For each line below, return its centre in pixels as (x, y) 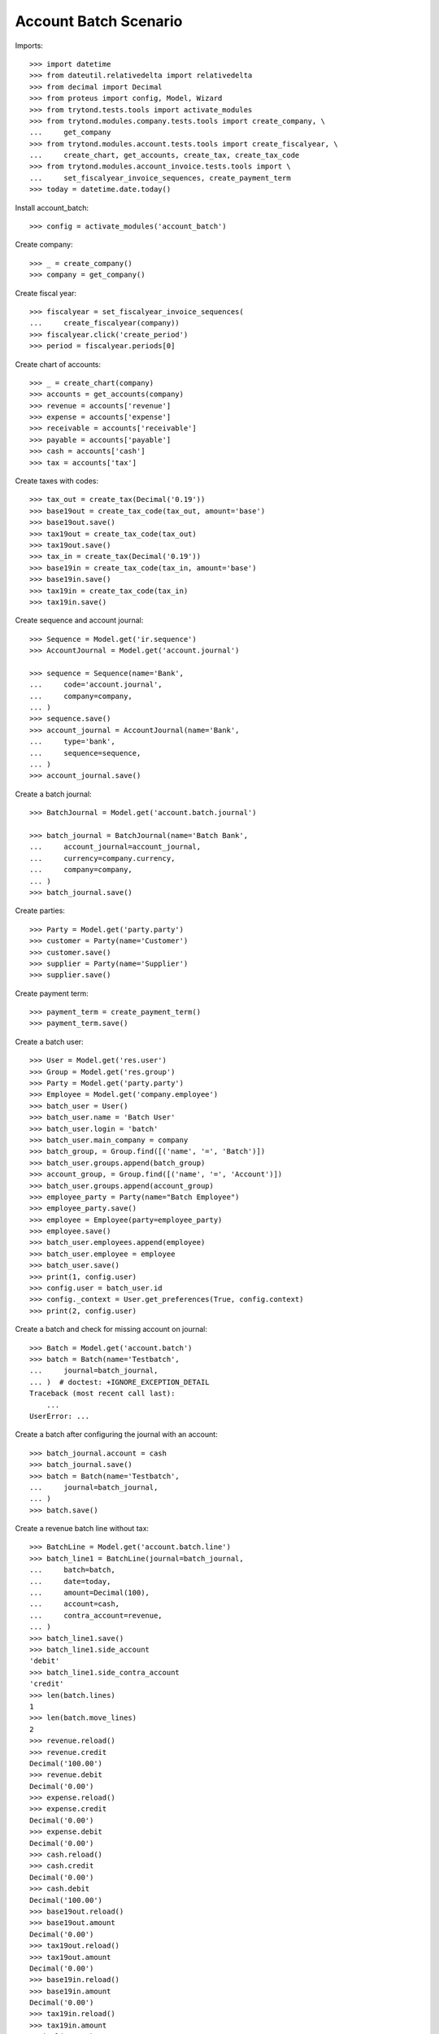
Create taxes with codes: (57, 481)
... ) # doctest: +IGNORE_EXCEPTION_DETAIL (120, 1382)
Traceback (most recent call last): (102, 1394)
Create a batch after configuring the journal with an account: (117, 1434)
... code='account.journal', (96, 685)
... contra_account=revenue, (96, 1615)
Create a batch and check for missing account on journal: (111, 1329)
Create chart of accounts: (58, 364)
